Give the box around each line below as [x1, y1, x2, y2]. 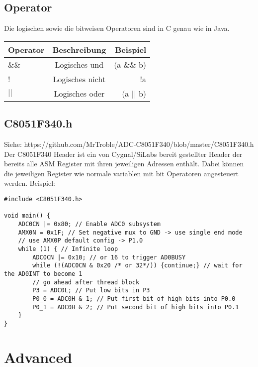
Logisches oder [54, 87, 105, 99]
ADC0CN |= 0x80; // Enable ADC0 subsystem [18, 220, 161, 228]
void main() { [4, 212, 51, 220]
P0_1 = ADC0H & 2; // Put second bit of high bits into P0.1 [32, 303, 239, 311]
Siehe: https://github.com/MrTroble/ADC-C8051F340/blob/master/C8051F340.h [4, 139, 254, 149]
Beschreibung [52, 43, 106, 55]
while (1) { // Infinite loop [18, 245, 118, 252]
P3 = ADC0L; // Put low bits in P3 [32, 287, 150, 294]
